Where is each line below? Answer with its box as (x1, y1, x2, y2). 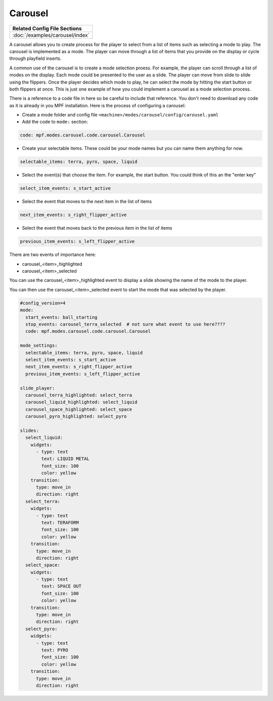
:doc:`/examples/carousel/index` (12, 31, 89, 38)
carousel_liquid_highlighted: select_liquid (25, 399, 138, 405)
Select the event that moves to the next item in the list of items (22, 198, 152, 204)
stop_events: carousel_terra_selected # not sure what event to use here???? (25, 321, 225, 327)
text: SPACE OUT (41, 584, 82, 589)
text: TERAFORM (41, 519, 79, 525)
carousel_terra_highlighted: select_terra (25, 392, 132, 398)
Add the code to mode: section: (22, 119, 88, 125)
